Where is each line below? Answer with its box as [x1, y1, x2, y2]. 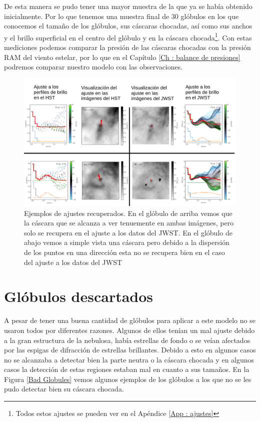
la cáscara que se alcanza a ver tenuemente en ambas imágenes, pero [24, 217, 234, 228]
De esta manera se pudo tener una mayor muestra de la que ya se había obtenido [4, 1, 252, 11]
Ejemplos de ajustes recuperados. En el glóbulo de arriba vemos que [24, 207, 232, 218]
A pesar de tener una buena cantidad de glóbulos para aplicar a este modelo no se [4, 315, 255, 325]
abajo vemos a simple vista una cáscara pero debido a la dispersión [24, 237, 229, 247]
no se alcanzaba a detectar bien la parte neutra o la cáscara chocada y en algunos [4, 354, 254, 364]
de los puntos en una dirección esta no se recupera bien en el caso [24, 247, 225, 257]
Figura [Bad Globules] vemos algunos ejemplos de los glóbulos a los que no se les [4, 373, 251, 384]
